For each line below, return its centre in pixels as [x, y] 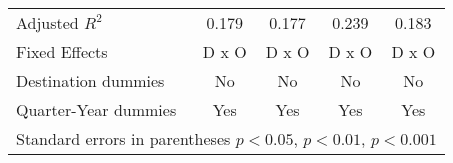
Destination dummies [90, 80]
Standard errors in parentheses [123, 138]
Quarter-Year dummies [96, 109]
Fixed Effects [62, 51]
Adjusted [47, 22]
